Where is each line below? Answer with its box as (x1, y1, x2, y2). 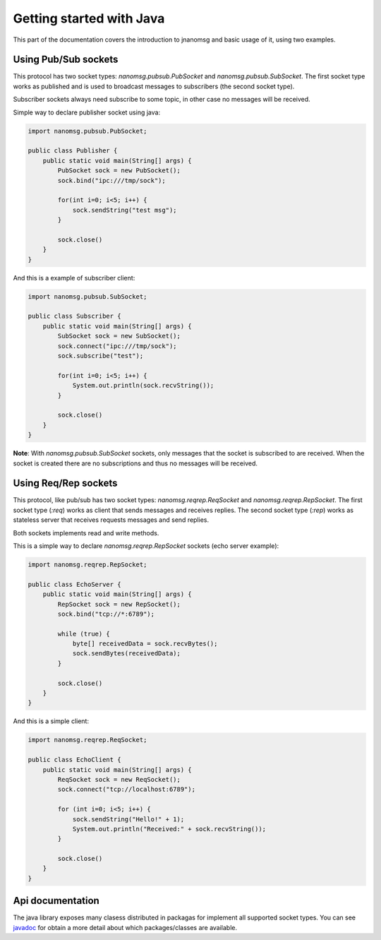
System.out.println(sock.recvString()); (72, 381, 214, 390)
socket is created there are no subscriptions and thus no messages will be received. (13, 459, 258, 468)
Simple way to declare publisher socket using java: (13, 108, 161, 117)
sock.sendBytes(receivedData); (72, 650, 181, 658)
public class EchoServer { (28, 580, 121, 588)
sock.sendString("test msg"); (72, 206, 177, 214)
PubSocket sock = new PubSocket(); (57, 167, 181, 174)
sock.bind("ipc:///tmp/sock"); (57, 177, 166, 184)
